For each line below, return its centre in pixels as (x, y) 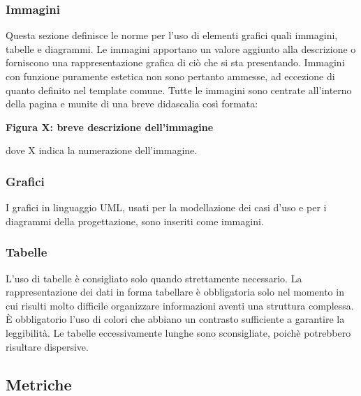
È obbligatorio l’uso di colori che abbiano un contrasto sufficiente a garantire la (175, 319)
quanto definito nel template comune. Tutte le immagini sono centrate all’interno (179, 90)
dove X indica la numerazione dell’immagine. (102, 150)
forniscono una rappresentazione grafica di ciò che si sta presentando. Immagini (175, 62)
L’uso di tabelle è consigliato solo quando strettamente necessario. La (154, 278)
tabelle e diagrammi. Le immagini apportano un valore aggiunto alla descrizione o (181, 48)
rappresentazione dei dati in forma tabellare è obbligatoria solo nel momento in (175, 292)
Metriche (39, 384)
